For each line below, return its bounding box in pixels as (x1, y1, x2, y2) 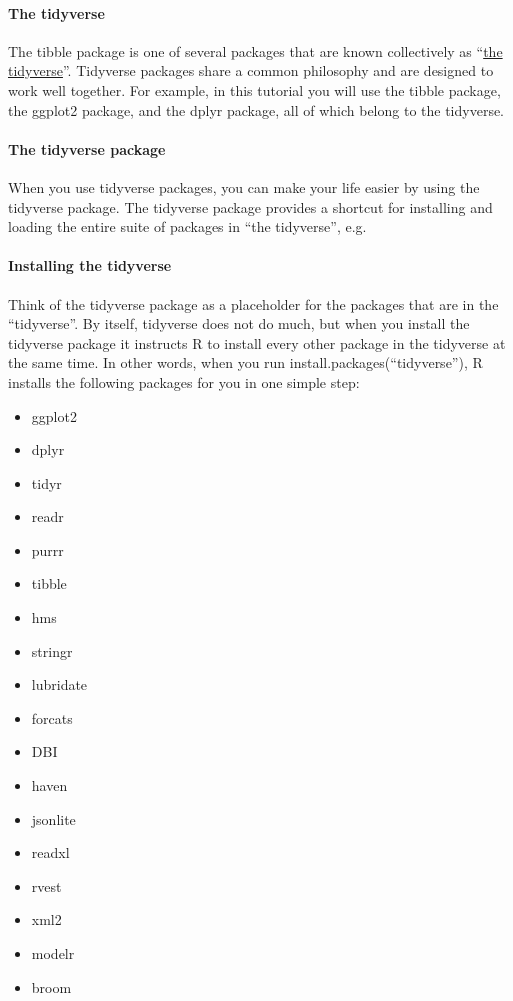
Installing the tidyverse (8, 255, 172, 276)
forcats (31, 707, 73, 728)
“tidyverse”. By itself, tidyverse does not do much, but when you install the (8, 313, 470, 334)
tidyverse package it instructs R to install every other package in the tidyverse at (8, 332, 506, 353)
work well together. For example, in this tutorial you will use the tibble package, (8, 79, 501, 100)
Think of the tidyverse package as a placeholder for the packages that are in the (8, 293, 499, 314)
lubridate (31, 674, 88, 695)
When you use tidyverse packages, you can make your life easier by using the (8, 176, 480, 197)
